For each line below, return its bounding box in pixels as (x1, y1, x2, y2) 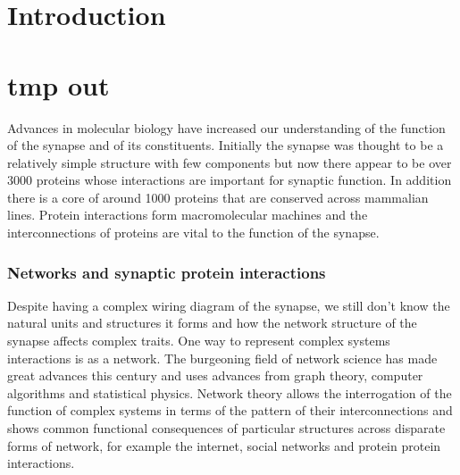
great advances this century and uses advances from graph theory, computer (7, 366, 423, 385)
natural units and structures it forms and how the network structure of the (7, 313, 417, 332)
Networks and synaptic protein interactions (7, 261, 326, 283)
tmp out (7, 66, 110, 103)
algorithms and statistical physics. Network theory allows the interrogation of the (7, 383, 452, 402)
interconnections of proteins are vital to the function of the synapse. (7, 223, 380, 242)
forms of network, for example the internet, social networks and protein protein (7, 436, 441, 454)
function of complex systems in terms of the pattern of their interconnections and (7, 401, 453, 420)
